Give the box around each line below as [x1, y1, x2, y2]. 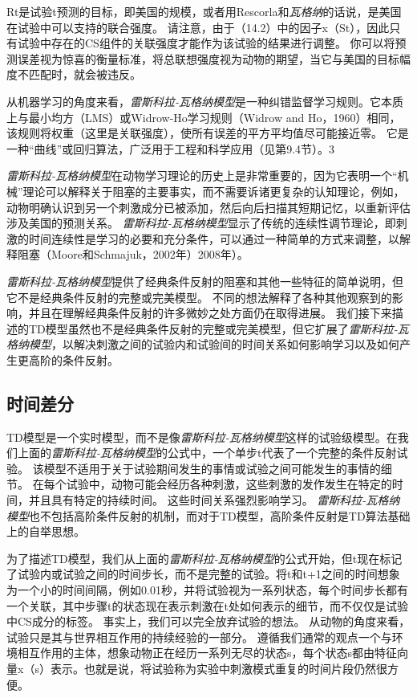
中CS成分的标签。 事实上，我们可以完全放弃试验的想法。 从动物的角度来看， [6, 613, 411, 630]
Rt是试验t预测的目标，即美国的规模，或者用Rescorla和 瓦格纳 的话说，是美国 [6, 3, 402, 19]
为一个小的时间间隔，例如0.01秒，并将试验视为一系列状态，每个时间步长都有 [6, 582, 408, 598]
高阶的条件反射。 [28, 351, 119, 368]
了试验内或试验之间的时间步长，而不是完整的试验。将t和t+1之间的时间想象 [6, 565, 400, 582]
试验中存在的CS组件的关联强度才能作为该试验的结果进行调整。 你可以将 [17, 35, 395, 51]
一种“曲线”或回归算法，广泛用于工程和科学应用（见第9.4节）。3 [6, 140, 335, 157]
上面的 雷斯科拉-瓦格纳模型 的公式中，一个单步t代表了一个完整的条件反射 [17, 444, 397, 461]
